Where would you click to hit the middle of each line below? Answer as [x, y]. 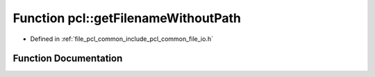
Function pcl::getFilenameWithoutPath [127, 18]
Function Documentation [68, 59]
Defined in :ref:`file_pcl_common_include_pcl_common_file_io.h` [122, 39]
